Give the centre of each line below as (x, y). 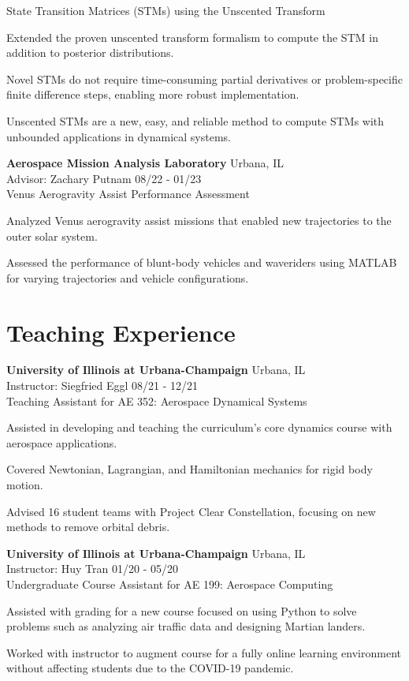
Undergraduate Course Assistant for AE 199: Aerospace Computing (170, 584)
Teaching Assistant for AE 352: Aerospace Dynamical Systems (157, 400)
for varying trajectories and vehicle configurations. (128, 277)
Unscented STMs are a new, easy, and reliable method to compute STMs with (195, 120)
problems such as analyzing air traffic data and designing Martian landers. (186, 626)
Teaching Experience (121, 332)
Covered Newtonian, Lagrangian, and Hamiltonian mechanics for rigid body (190, 469)
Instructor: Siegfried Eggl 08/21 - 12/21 (102, 385)
